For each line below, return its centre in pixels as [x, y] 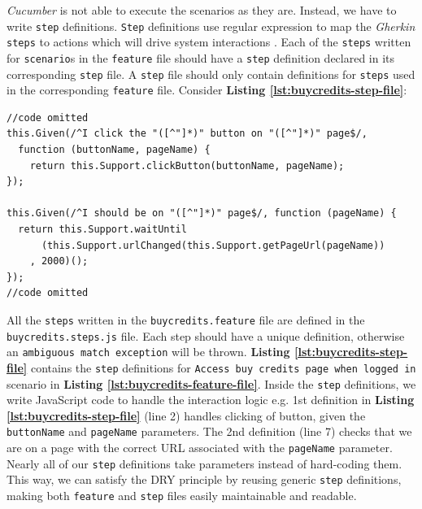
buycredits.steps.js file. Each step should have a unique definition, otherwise [206, 335]
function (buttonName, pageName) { [114, 150]
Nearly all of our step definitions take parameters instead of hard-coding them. [204, 463]
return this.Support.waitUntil [102, 230]
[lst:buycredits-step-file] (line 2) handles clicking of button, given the [186, 415]
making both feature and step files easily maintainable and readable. [182, 496]
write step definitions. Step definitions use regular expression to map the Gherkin [211, 26]
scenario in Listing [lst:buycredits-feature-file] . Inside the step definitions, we [211, 383]
